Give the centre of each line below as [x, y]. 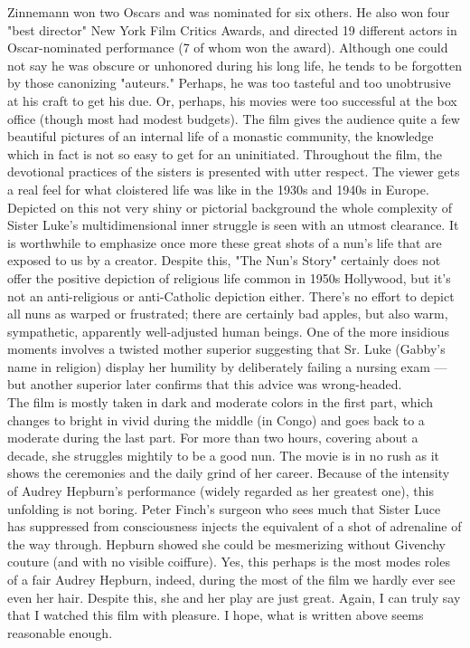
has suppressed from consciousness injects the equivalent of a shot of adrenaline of [235, 526]
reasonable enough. [60, 632]
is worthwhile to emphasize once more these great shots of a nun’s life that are [225, 242]
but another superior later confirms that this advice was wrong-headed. [205, 384]
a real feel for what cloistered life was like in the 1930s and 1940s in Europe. [218, 189]
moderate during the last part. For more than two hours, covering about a [213, 438]
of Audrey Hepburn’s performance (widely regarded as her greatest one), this [221, 491]
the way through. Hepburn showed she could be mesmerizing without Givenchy [226, 543]
